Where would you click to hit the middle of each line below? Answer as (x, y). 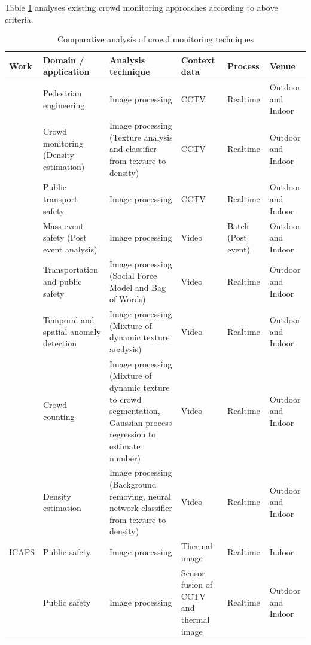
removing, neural (140, 496)
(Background (133, 484)
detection (60, 343)
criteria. (19, 19)
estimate (125, 445)
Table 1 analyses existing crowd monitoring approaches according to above (141, 7)
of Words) (128, 299)
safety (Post (65, 237)
